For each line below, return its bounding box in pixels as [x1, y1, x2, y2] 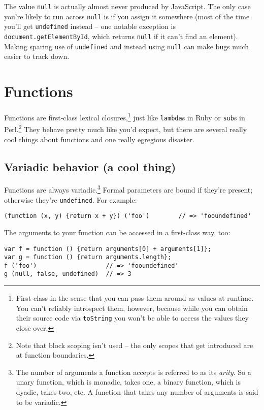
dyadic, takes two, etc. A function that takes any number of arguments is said [16, 386, 258, 397]
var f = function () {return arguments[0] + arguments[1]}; [4, 245, 212, 253]
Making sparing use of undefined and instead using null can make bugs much [4, 41, 249, 51]
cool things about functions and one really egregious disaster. [4, 134, 194, 144]
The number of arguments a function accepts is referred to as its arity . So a [16, 366, 251, 377]
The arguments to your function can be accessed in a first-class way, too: [4, 227, 230, 237]
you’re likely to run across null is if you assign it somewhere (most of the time [4, 11, 250, 21]
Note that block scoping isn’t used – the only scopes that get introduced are [16, 339, 253, 350]
